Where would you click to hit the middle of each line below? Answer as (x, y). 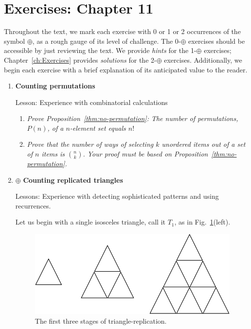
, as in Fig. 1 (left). (202, 222)
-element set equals (98, 128)
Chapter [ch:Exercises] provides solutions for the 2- (80, 60)
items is (53, 154)
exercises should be (217, 41)
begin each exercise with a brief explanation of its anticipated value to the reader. (126, 69)
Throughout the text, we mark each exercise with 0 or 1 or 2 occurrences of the (122, 31)
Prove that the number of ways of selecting (90, 144)
